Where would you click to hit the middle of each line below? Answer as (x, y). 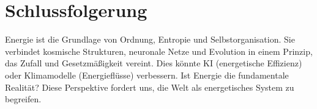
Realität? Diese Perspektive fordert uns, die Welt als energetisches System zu (150, 87)
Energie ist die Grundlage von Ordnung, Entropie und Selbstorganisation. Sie (150, 39)
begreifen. (23, 99)
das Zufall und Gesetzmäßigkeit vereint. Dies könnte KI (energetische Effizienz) (154, 63)
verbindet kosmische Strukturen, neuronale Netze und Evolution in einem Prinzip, (159, 51)
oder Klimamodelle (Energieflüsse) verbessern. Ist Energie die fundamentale (147, 75)
